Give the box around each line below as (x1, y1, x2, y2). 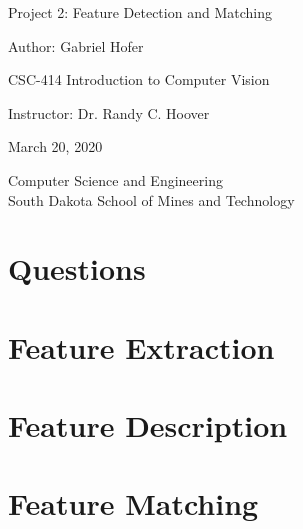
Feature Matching (8, 483, 259, 524)
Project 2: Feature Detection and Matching (8, 2, 272, 22)
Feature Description (8, 405, 288, 446)
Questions (8, 248, 146, 289)
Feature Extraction (8, 326, 275, 367)
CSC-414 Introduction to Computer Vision (8, 69, 270, 90)
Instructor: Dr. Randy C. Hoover (8, 102, 210, 123)
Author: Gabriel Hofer (8, 35, 144, 56)
